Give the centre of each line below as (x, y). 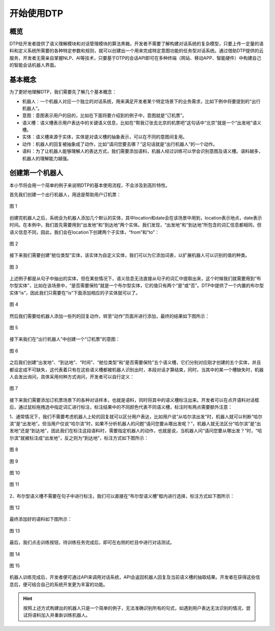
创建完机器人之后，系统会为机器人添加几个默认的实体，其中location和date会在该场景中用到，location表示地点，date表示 (136, 217)
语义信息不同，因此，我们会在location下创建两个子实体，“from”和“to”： (85, 232)
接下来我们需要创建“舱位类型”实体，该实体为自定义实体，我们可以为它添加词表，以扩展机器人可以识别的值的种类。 (130, 255)
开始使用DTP (36, 13)
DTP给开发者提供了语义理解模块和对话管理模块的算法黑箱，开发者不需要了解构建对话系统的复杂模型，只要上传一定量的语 (136, 44)
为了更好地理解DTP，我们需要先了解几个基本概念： (63, 92)
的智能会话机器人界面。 (34, 65)
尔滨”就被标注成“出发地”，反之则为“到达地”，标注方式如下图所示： (79, 438)
